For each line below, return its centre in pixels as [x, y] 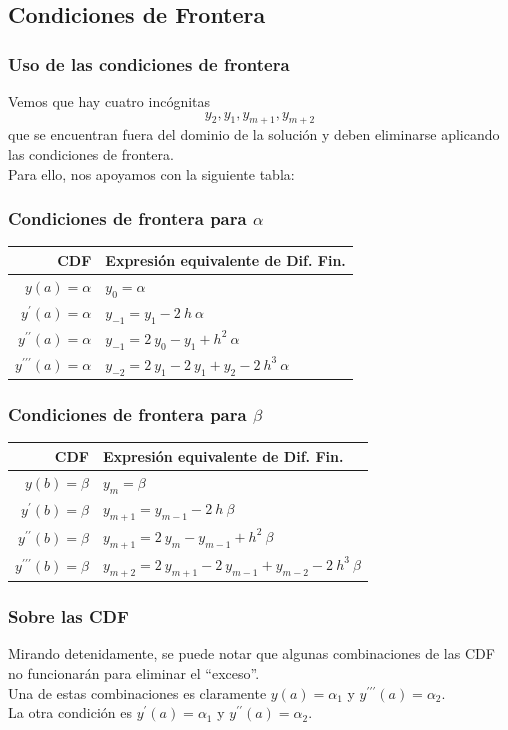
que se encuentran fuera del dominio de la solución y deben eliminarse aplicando [254, 134]
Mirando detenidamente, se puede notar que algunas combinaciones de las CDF [251, 653]
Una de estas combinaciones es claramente [137, 692]
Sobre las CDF [68, 616]
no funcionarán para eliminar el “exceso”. [134, 672]
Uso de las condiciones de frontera [149, 63]
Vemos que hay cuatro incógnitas [109, 101]
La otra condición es [70, 712]
